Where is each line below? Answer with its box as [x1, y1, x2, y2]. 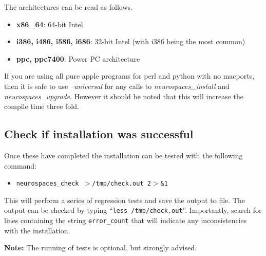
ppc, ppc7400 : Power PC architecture [16, 53, 140, 64]
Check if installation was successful [4, 126, 194, 142]
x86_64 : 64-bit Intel [16, 19, 83, 29]
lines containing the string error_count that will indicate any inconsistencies [4, 215, 247, 226]
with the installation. [4, 225, 70, 235]
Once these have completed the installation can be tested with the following [4, 150, 243, 160]
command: [4, 160, 36, 171]
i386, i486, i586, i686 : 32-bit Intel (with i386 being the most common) [16, 36, 245, 47]
